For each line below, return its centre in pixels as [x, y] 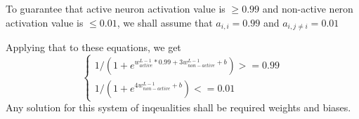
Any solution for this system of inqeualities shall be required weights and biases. [178, 107]
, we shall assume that [165, 22]
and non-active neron [308, 8]
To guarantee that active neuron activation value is [116, 8]
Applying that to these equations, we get [93, 47]
